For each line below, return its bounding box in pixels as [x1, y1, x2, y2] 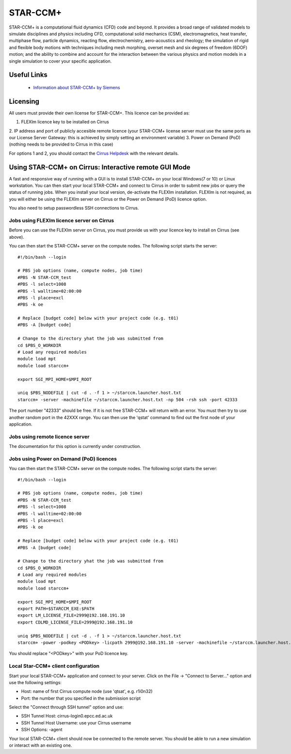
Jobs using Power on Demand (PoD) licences [9, 455, 117, 462]
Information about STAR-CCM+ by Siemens [33, 84, 120, 90]
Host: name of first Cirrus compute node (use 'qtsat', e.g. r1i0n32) [21, 688, 153, 694]
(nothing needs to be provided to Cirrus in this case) [9, 141, 113, 148]
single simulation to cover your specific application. [9, 58, 112, 64]
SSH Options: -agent [21, 727, 63, 733]
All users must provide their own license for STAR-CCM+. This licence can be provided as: [9, 110, 190, 116]
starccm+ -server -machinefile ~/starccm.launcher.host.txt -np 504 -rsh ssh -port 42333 [17, 397, 238, 402]
